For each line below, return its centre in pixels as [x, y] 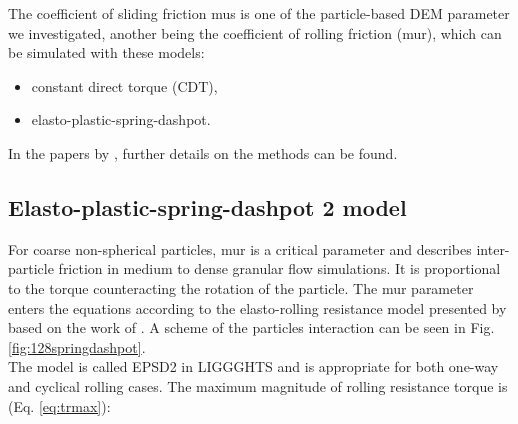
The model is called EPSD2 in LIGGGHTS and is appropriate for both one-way [253, 366]
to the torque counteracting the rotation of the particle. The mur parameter [241, 287]
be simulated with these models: [106, 52]
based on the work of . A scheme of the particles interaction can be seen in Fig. [251, 327]
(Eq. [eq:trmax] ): [59, 405]
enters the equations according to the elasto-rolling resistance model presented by [257, 307]
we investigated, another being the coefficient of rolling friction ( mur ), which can [255, 32]
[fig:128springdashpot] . [77, 346]
